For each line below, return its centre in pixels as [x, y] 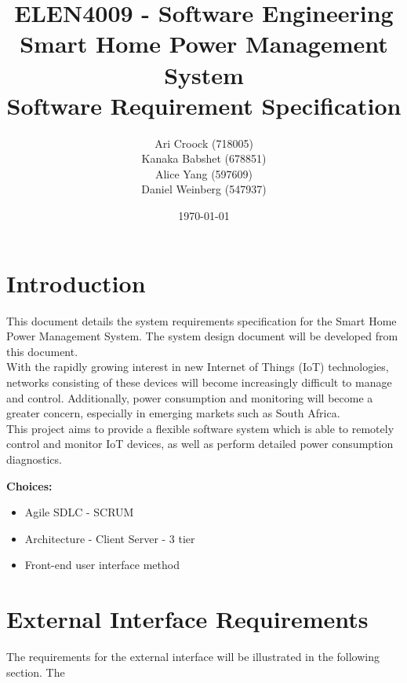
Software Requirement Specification [204, 105]
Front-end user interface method [102, 565]
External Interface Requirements [187, 619]
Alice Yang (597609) [204, 173]
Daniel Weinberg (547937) [204, 189]
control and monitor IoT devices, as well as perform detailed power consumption [200, 444]
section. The [36, 672]
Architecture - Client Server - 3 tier [110, 538]
